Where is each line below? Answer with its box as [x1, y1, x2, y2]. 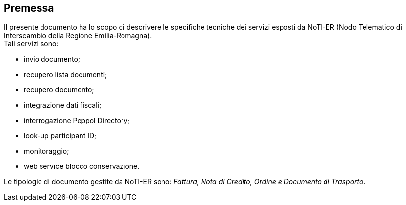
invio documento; [24, 55, 81, 64]
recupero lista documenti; [24, 70, 107, 79]
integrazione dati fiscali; [24, 101, 102, 110]
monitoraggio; [24, 147, 69, 156]
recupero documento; [24, 85, 94, 94]
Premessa [4, 2, 54, 14]
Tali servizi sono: [4, 40, 59, 48]
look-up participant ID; [24, 131, 97, 140]
